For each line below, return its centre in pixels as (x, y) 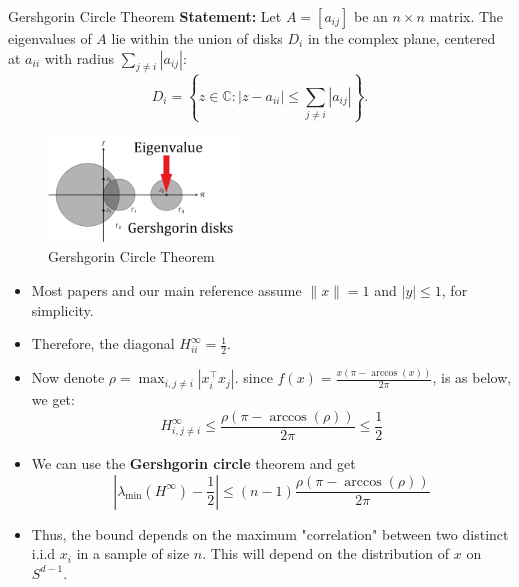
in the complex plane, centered (401, 38)
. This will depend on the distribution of (326, 553)
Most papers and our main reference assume (166, 290)
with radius (79, 57)
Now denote (68, 377)
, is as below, (472, 377)
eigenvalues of (50, 38)
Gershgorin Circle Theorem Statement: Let (145, 16)
